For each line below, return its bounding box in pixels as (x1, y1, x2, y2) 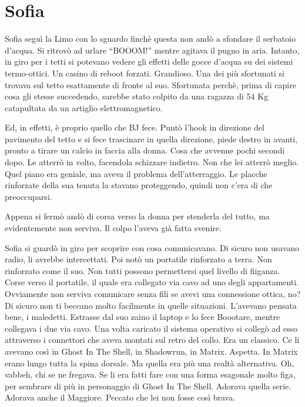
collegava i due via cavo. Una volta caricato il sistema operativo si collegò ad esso (5, 322, 298, 334)
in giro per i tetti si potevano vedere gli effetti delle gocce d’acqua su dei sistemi (5, 55, 293, 68)
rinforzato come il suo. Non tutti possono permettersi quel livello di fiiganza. (5, 264, 280, 276)
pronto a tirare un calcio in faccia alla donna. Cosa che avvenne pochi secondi (5, 144, 285, 156)
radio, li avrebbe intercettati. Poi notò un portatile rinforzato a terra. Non (5, 253, 272, 265)
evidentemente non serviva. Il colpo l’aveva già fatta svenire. (5, 222, 222, 234)
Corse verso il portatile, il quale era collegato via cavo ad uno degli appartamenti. (5, 276, 299, 288)
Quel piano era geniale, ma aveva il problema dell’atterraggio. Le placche (5, 167, 267, 179)
